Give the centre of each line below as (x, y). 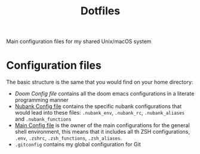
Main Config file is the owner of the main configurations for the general (102, 125)
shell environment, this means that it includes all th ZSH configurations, (102, 132)
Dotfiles (100, 11)
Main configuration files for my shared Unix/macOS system (79, 41)
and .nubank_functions (43, 119)
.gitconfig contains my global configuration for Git (78, 144)
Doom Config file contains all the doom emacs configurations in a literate (104, 94)
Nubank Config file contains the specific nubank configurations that (98, 106)
